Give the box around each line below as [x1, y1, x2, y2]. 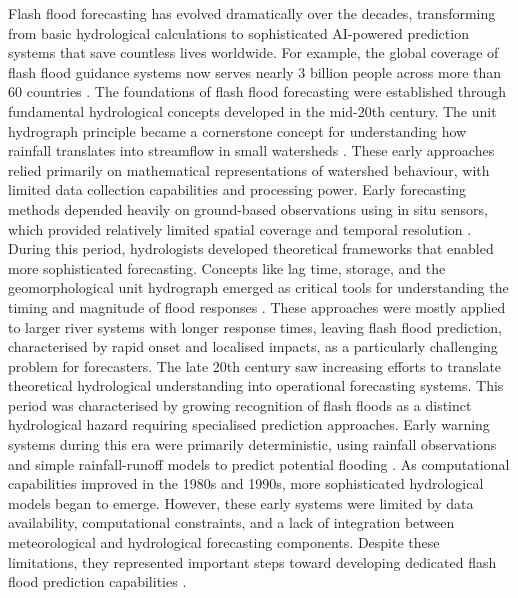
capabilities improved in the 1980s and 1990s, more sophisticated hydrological [8, 473, 484, 494]
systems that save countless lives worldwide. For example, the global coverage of [8, 42, 499, 63]
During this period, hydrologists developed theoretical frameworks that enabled [8, 238, 494, 259]
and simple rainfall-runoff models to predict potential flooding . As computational [8, 453, 510, 474]
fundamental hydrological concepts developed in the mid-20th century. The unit [8, 100, 497, 121]
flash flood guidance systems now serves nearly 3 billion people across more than [8, 61, 502, 82]
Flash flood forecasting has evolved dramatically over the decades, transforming [8, 3, 496, 23]
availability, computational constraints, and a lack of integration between [8, 512, 455, 533]
